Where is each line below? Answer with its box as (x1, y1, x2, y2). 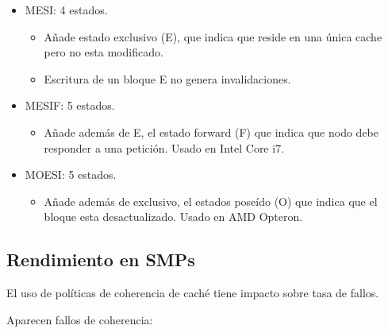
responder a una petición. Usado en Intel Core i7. (44, 139, 285, 156)
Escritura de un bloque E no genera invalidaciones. (44, 70, 291, 87)
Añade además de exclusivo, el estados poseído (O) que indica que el (44, 192, 378, 209)
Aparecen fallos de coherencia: (6, 311, 153, 327)
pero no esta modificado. (44, 44, 163, 60)
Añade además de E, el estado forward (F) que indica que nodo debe (44, 123, 378, 140)
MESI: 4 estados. (25, 2, 108, 17)
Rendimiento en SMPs (6, 247, 195, 272)
